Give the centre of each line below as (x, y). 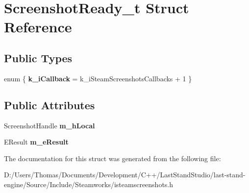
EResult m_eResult (36, 142)
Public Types (38, 58)
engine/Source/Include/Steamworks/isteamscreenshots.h (89, 184)
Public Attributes (50, 105)
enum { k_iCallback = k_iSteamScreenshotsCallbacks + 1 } (98, 78)
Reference (38, 27)
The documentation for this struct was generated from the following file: (112, 158)
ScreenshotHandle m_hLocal (50, 125)
